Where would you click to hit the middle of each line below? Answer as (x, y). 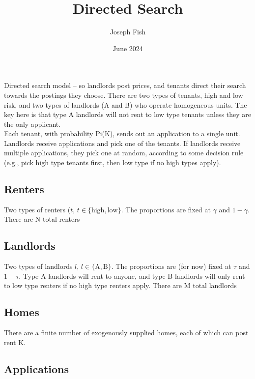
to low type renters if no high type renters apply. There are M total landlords (120, 285)
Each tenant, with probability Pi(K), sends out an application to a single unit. (122, 133)
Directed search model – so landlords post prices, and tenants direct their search (125, 85)
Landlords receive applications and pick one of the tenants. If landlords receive (122, 143)
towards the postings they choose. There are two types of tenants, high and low (124, 95)
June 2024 (128, 48)
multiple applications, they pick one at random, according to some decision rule (124, 153)
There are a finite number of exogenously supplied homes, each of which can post (126, 333)
